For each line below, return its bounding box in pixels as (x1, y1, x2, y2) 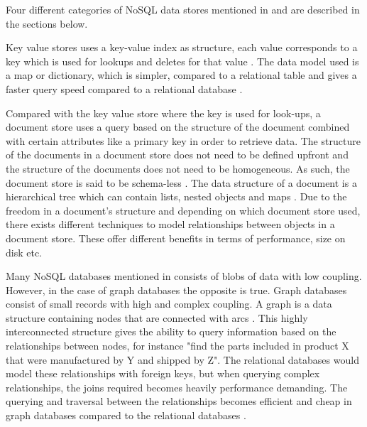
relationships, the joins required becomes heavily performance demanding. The (6, 379, 348, 394)
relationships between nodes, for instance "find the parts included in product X (6, 338, 349, 353)
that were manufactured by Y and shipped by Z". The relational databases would (6, 352, 359, 367)
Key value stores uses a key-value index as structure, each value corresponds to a (6, 40, 358, 55)
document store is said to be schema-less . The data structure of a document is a (6, 175, 357, 190)
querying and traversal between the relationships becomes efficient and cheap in (6, 394, 352, 409)
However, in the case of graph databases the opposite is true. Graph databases (6, 282, 347, 297)
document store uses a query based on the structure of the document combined (6, 119, 350, 134)
